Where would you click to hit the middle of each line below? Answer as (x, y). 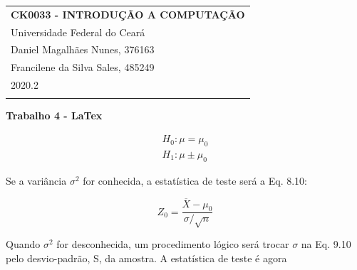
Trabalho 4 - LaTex (54, 115)
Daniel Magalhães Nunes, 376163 (83, 49)
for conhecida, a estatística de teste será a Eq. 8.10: (195, 180)
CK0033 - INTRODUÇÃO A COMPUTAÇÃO (128, 14)
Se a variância (36, 180)
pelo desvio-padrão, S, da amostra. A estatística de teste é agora (146, 258)
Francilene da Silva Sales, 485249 (83, 67)
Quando (23, 244)
